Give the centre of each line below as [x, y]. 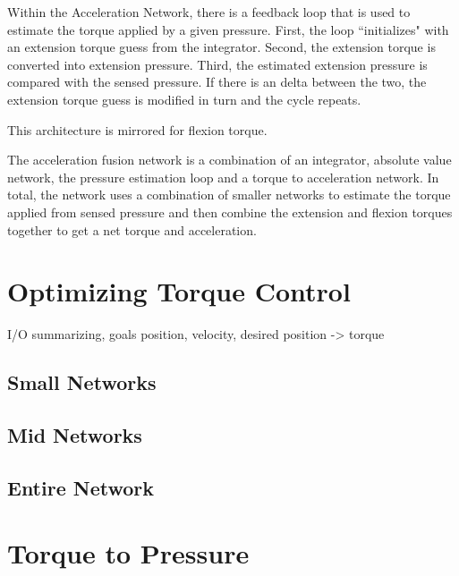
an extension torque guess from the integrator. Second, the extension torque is [221, 47]
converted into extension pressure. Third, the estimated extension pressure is [217, 64]
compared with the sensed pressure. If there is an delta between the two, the [217, 82]
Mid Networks [75, 435]
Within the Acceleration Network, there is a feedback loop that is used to [209, 12]
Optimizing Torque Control [179, 291]
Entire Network [81, 487]
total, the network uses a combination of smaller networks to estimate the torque [229, 195]
